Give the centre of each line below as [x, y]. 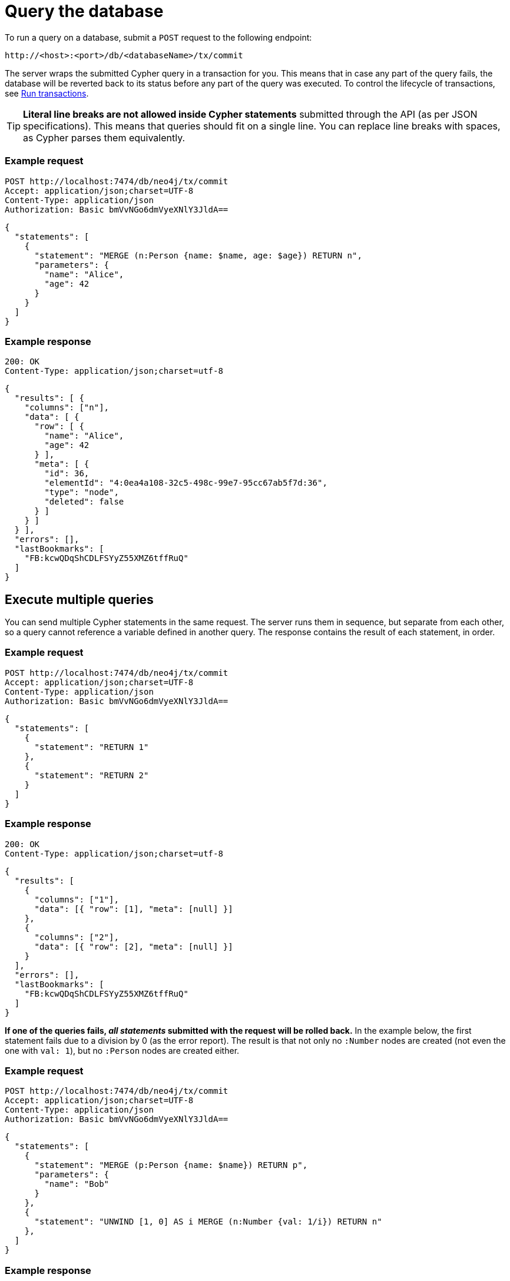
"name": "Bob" [77, 1184]
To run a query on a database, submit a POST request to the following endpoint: [158, 37]
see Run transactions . [47, 93]
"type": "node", [82, 492]
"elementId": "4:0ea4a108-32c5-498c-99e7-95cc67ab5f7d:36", [186, 483]
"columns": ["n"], [67, 408]
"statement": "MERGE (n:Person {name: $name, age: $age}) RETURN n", [198, 255]
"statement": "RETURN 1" [92, 747]
